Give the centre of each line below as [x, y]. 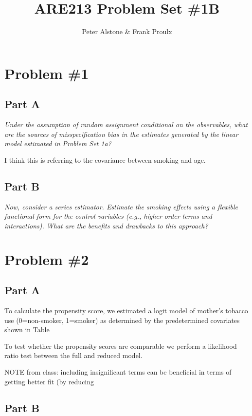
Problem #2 [47, 259]
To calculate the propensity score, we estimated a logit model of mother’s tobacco [126, 311]
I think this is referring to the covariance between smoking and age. [105, 160]
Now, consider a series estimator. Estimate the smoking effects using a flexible [121, 206]
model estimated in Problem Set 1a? [58, 143]
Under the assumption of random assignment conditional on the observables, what [126, 124]
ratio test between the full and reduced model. [73, 355]
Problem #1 [47, 73]
